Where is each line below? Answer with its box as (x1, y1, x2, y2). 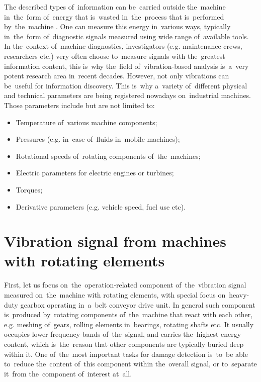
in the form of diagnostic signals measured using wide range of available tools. (4, 31, 249, 41)
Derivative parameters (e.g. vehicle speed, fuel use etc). (16, 201, 186, 212)
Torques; (16, 184, 43, 195)
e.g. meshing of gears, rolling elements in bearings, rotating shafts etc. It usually (4, 319, 254, 329)
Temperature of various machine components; (16, 117, 157, 127)
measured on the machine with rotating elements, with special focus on (4, 290, 226, 300)
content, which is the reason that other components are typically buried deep (4, 338, 244, 349)
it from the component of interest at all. (4, 368, 132, 378)
